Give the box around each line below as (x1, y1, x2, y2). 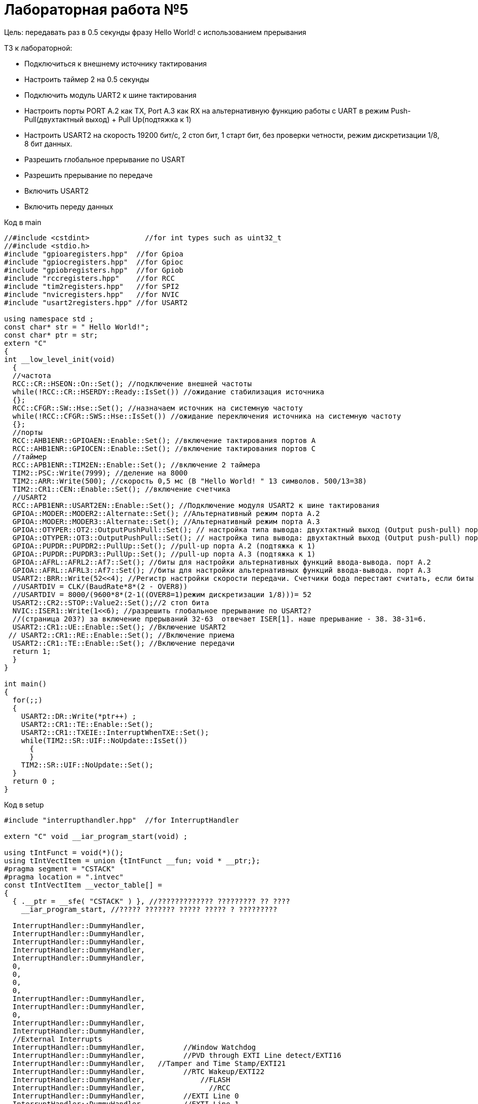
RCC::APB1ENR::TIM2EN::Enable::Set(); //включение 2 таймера (12, 460, 260, 469)
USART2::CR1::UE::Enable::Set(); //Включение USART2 (12, 622, 226, 631)
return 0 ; (12, 777, 56, 785)
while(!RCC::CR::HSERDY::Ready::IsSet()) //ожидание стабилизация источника (12, 387, 325, 396)
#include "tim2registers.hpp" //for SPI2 (4, 282, 179, 290)
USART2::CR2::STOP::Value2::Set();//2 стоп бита (12, 598, 209, 607)
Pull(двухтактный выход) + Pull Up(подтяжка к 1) (24, 115, 191, 124)
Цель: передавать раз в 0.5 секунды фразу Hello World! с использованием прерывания (4, 27, 306, 36)
